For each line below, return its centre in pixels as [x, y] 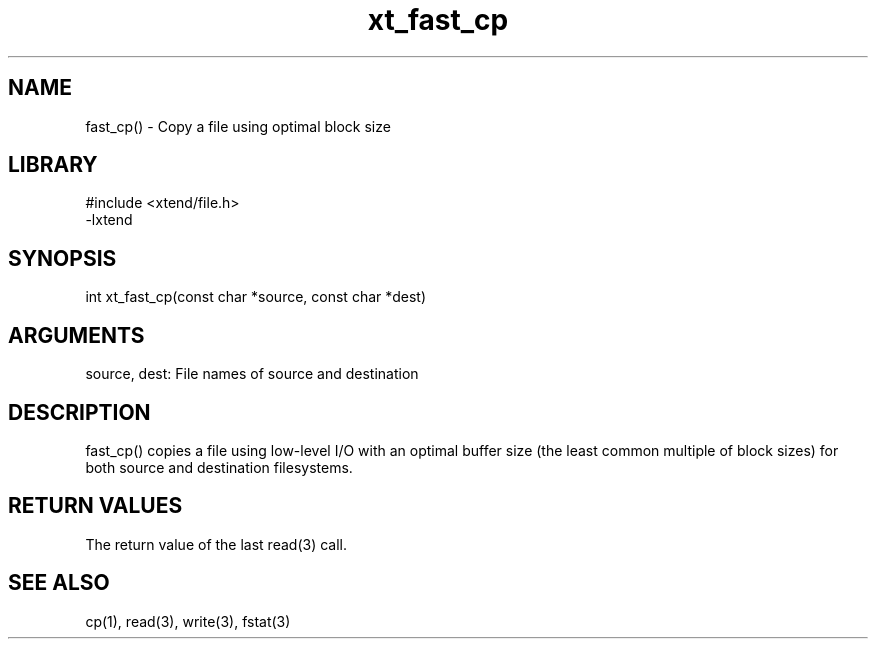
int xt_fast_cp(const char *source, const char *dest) [256, 297]
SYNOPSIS [62, 258]
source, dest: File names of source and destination [252, 374]
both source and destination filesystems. [219, 467]
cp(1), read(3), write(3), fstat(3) [188, 621]
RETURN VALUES [95, 506]
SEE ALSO [59, 583]
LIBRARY [53, 165]
